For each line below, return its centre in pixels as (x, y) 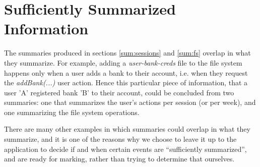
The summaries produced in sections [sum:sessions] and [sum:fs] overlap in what (127, 53)
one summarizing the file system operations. (72, 112)
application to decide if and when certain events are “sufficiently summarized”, (125, 149)
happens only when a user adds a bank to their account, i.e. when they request (126, 72)
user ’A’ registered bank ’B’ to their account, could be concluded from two (119, 92)
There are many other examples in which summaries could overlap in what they (127, 129)
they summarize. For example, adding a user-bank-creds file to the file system (123, 62)
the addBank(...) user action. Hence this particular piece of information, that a (126, 82)
